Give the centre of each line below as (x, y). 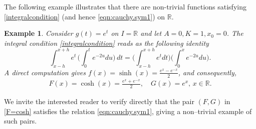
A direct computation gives (45, 72)
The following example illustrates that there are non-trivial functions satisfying (125, 6)
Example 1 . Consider (39, 33)
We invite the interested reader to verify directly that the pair (99, 101)
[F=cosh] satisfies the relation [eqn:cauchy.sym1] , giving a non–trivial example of (128, 111)
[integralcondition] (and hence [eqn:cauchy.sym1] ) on (85, 16)
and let (151, 33)
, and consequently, (207, 72)
